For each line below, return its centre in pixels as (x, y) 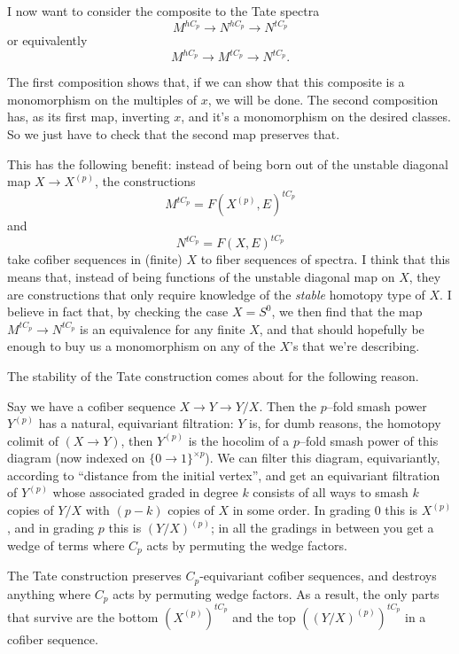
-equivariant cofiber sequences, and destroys (318, 576)
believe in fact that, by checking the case (118, 311)
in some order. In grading (302, 510)
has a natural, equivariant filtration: (136, 423)
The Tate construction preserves (94, 576)
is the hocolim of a (239, 440)
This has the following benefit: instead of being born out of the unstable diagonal (228, 163)
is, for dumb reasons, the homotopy (345, 423)
